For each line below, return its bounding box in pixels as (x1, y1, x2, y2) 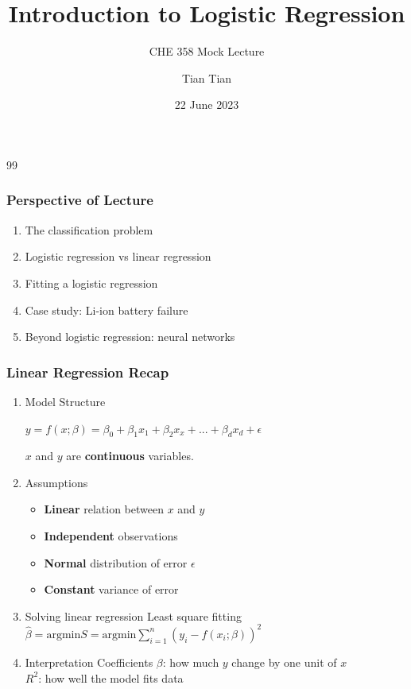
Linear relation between (44, 501, 164, 517)
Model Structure (25, 393, 106, 409)
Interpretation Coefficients (25, 653, 153, 670)
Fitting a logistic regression (25, 274, 158, 291)
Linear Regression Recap (6, 362, 169, 381)
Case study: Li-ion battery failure (25, 301, 188, 318)
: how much (162, 653, 219, 670)
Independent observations (44, 528, 178, 544)
